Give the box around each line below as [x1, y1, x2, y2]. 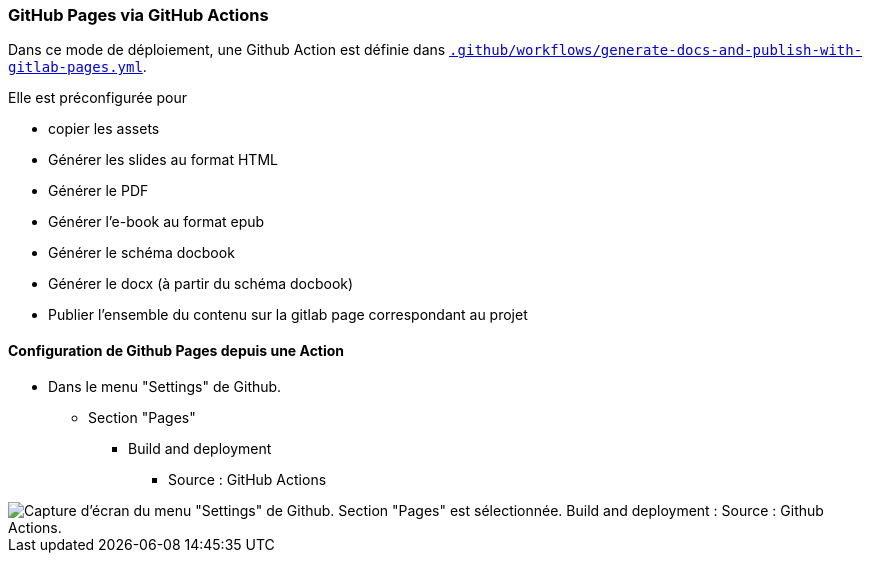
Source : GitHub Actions [168, 470, 327, 488]
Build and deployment [128, 439, 272, 457]
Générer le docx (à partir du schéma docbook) [48, 275, 354, 293]
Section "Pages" [88, 408, 196, 426]
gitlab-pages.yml [8, 59, 143, 76]
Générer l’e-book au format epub [48, 213, 265, 231]
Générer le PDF [48, 182, 149, 200]
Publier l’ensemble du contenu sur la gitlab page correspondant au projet [48, 306, 528, 324]
